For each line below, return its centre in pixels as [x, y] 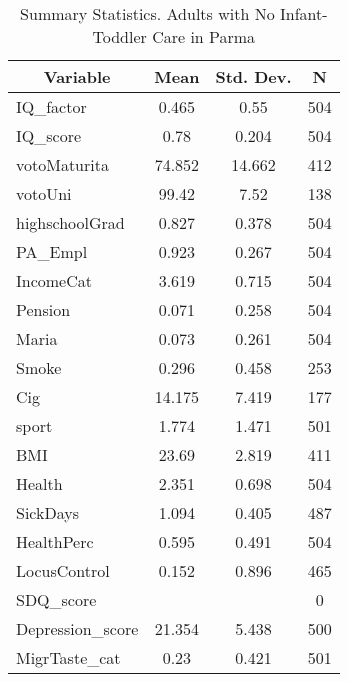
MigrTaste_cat [68, 657]
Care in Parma [204, 36]
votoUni [44, 193]
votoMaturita [62, 164]
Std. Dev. [253, 76]
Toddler [119, 36]
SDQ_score [56, 599]
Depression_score [77, 628]
